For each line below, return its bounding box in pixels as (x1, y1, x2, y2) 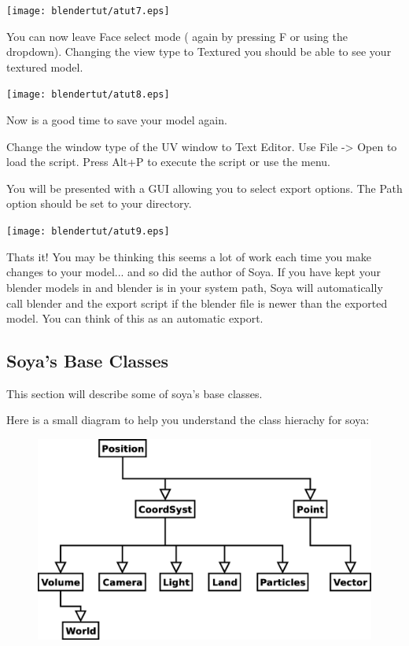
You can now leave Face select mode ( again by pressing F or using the (6, 28, 348, 44)
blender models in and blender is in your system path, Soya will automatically (6, 279, 383, 295)
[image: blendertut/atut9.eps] (6, 226, 170, 238)
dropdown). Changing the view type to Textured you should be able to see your (6, 43, 392, 60)
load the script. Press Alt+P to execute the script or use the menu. (6, 153, 330, 170)
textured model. (6, 58, 83, 75)
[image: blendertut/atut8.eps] (6, 89, 170, 101)
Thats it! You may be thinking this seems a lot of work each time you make (6, 248, 371, 264)
